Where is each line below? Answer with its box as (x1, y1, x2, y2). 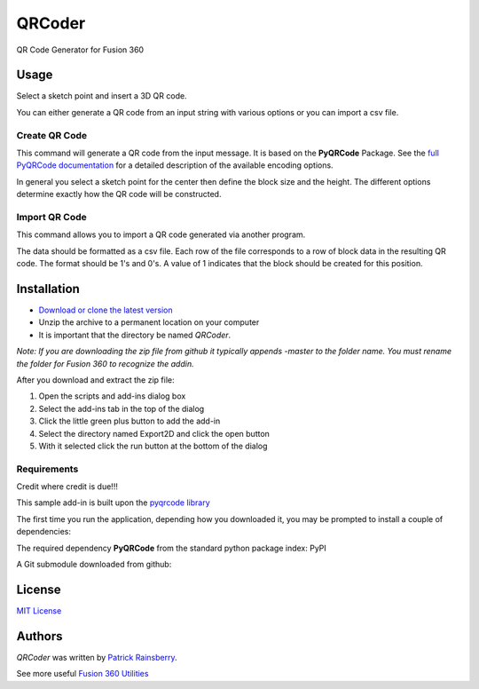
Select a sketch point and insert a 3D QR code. (16, 91, 187, 101)
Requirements (16, 463, 79, 475)
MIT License (16, 605, 62, 616)
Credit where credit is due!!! (16, 481, 119, 492)
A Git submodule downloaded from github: (16, 558, 172, 569)
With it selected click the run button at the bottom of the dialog (38, 440, 268, 451)
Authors (16, 629, 63, 644)
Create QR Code (16, 129, 88, 141)
